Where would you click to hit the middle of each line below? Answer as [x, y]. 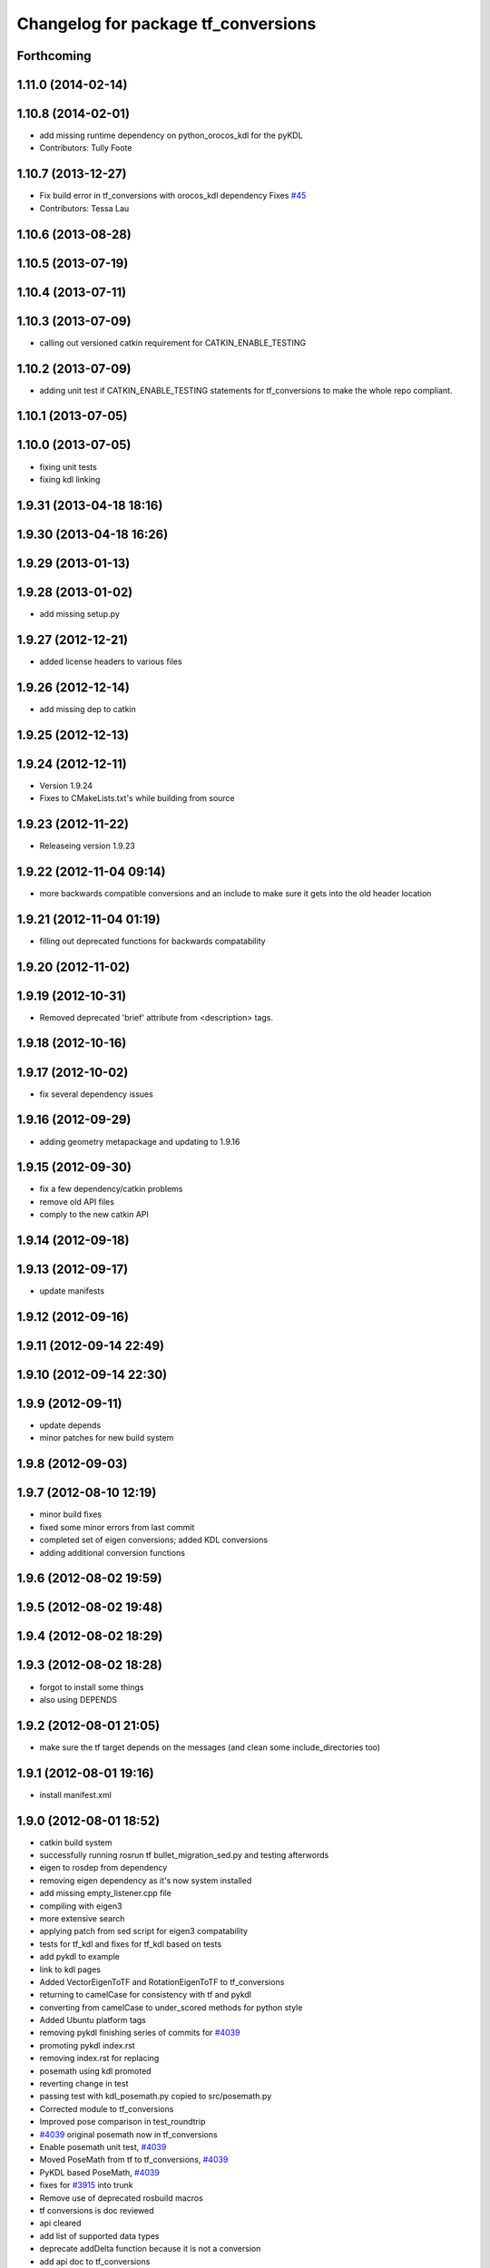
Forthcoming [54, 56]
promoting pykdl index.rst [87, 2045]
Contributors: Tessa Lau [84, 208]
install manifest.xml [76, 1794]
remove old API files [77, 1201]
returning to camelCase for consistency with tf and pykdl [145, 1995]
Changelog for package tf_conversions [167, 24]
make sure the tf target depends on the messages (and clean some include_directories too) [210, 1747]
